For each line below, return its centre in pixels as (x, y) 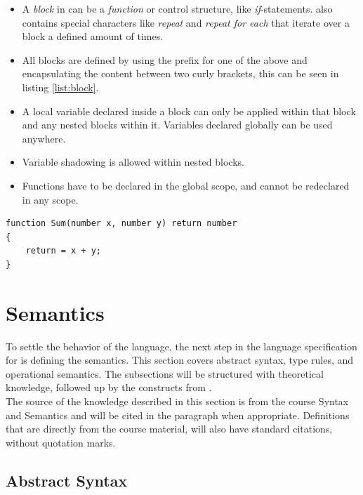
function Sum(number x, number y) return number (121, 224)
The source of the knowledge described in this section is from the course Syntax (177, 401)
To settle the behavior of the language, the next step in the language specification (181, 346)
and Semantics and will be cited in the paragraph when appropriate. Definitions (178, 415)
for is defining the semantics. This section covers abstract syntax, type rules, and (180, 360)
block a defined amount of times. (93, 36)
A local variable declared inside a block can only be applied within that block (189, 111)
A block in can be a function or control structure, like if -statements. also (177, 8)
